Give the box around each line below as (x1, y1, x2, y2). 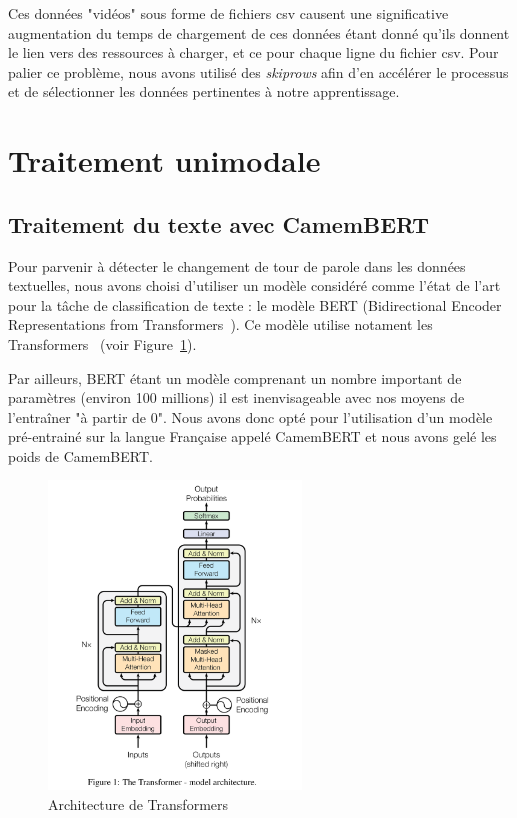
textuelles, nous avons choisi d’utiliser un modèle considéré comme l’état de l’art (8, 275, 501, 296)
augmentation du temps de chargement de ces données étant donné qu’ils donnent (8, 22, 510, 43)
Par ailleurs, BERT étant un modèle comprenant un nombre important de (8, 367, 462, 388)
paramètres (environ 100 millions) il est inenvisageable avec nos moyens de (8, 387, 465, 408)
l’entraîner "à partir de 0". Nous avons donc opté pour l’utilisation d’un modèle (8, 406, 493, 427)
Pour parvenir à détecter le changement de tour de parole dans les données (8, 255, 466, 276)
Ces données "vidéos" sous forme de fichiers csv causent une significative (8, 3, 449, 23)
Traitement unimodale (8, 140, 321, 181)
